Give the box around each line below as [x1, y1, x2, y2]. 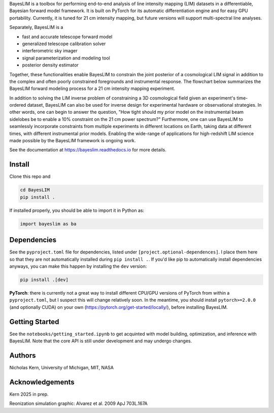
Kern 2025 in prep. [9, 391, 49, 397]
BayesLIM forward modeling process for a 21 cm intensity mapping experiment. [9, 85, 175, 91]
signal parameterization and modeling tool [22, 55, 110, 61]
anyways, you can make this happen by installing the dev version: [9, 263, 147, 269]
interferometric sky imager [22, 48, 78, 54]
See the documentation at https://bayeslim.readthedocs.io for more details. [9, 147, 167, 153]
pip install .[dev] [20, 277, 68, 282]
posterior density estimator [22, 62, 79, 68]
